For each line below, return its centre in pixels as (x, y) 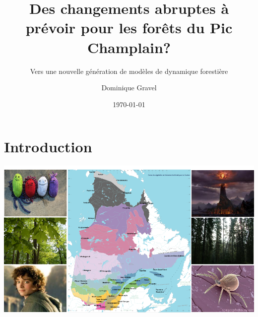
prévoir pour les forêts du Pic (129, 28)
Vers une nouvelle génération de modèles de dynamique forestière (129, 71)
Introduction (48, 147)
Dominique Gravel (129, 88)
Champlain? (129, 47)
